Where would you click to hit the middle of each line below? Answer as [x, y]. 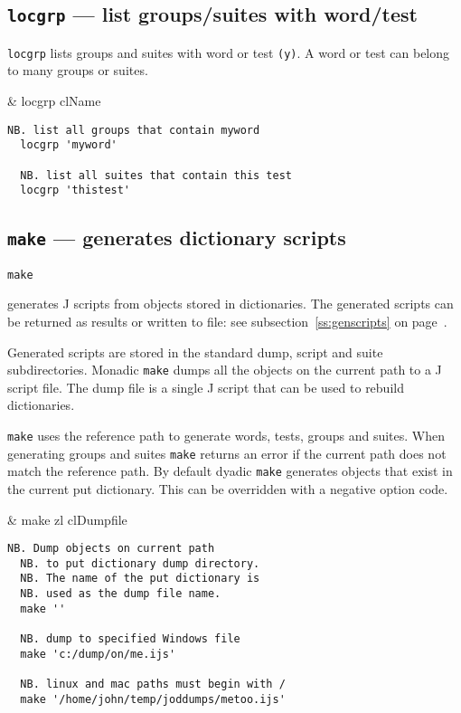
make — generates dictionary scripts [177, 238]
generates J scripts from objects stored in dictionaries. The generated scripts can [230, 304]
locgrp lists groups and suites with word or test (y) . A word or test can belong [229, 52]
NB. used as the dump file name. [121, 594]
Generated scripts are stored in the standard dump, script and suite [195, 352]
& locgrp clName [54, 101]
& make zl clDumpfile [67, 519]
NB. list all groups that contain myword [134, 130]
